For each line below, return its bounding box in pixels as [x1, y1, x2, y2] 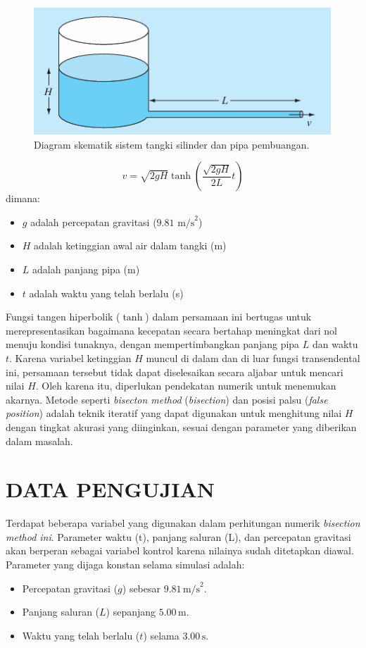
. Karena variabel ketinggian [9, 351, 132, 365]
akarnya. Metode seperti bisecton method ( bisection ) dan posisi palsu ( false [6, 392, 328, 406]
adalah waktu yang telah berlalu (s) [29, 285, 184, 300]
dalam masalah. [6, 433, 73, 448]
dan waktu [312, 337, 358, 351]
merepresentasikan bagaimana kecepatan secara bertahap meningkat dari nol [6, 323, 337, 337]
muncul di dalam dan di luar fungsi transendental [146, 351, 360, 365]
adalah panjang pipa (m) [32, 262, 140, 277]
